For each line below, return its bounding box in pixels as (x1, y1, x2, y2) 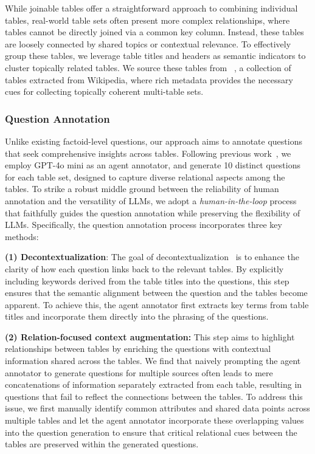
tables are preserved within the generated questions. (5, 438, 199, 450)
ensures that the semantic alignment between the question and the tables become (5, 286, 308, 299)
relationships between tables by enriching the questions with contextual (5, 342, 271, 355)
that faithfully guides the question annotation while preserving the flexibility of (5, 206, 300, 219)
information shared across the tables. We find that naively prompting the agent (5, 354, 301, 367)
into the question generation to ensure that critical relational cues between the (5, 425, 297, 438)
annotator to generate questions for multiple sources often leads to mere (5, 366, 273, 379)
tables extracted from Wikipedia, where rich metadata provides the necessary (5, 73, 293, 86)
